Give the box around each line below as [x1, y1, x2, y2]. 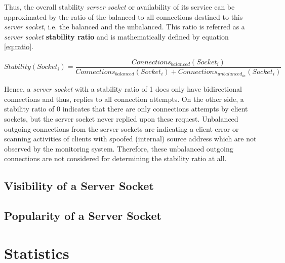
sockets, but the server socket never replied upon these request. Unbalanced [4, 113, 238, 124]
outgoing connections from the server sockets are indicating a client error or [4, 123, 239, 134]
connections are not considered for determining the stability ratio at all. [4, 153, 227, 164]
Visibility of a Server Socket [4, 178, 154, 194]
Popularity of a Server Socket [4, 208, 161, 223]
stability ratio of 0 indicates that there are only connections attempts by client [4, 103, 248, 114]
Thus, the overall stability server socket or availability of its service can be [4, 2, 235, 12]
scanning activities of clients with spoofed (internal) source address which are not [4, 133, 257, 144]
